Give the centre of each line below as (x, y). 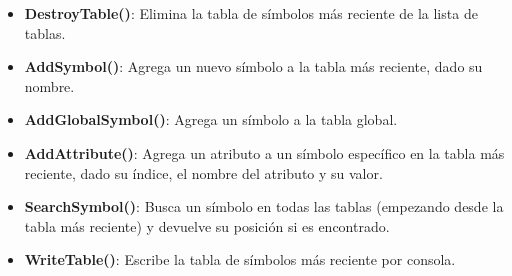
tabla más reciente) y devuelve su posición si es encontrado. (207, 225)
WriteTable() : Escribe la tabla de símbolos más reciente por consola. (240, 259)
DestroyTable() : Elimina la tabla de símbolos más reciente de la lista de (251, 13)
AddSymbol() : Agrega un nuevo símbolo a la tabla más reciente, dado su (253, 66)
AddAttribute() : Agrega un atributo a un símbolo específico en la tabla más (264, 152)
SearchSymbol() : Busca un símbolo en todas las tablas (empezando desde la (264, 206)
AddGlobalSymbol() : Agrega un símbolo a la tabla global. (211, 119)
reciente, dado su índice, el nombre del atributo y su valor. (203, 172)
